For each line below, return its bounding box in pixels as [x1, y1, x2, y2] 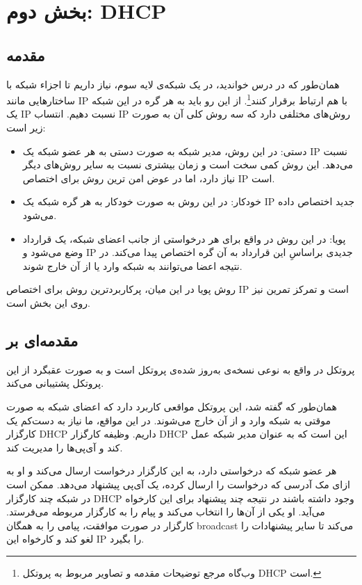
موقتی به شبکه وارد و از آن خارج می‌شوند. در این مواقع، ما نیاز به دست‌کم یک [6, 412, 331, 427]
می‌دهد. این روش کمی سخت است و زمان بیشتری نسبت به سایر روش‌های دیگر [22, 157, 354, 172]
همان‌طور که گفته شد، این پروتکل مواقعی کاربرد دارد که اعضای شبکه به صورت [6, 399, 337, 413]
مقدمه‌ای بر [6, 329, 79, 351]
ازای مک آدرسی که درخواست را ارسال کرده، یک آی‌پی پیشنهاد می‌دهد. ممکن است [6, 476, 350, 491]
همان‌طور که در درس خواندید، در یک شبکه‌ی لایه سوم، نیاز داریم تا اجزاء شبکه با [6, 77, 340, 91]
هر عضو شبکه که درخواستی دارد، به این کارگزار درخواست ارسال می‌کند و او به [6, 463, 337, 478]
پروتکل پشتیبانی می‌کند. [6, 376, 104, 390]
